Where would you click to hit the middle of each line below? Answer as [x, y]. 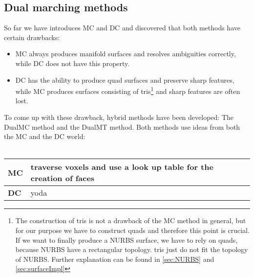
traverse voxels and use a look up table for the [122, 167]
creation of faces [63, 178]
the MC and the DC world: [45, 136]
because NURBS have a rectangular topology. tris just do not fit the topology [132, 249]
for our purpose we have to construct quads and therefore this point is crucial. [132, 230]
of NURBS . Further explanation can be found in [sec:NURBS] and [115, 259]
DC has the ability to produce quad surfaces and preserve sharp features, [125, 80]
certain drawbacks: [32, 37]
